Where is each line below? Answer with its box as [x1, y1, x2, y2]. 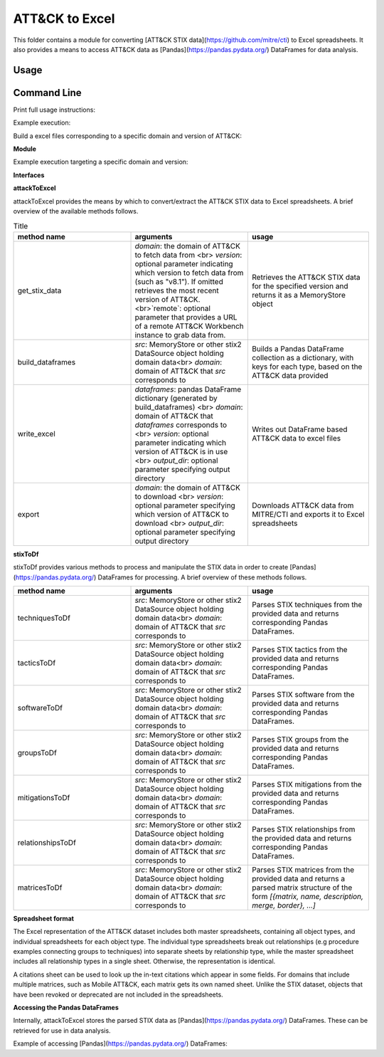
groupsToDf [17, 747, 57, 757]
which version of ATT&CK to [134, 509, 229, 519]
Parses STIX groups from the [252, 734, 349, 744]
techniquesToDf [17, 613, 71, 623]
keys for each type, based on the [252, 362, 363, 372]
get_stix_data [17, 285, 62, 295]
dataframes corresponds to [134, 420, 228, 430]
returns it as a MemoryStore [252, 290, 346, 300]
